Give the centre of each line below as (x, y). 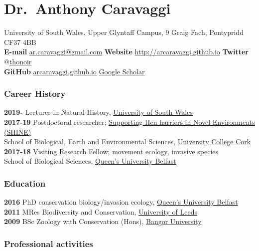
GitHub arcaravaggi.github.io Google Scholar (74, 71)
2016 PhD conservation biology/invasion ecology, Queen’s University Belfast (121, 202)
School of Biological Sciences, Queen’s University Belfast (90, 161)
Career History (35, 94)
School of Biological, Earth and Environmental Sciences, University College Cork (128, 141)
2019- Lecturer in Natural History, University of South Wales (98, 112)
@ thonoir (18, 61)
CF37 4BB (20, 42)
